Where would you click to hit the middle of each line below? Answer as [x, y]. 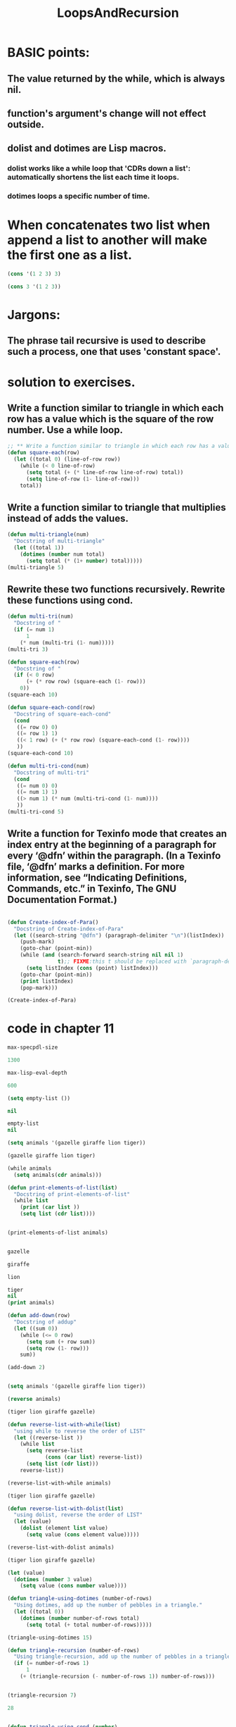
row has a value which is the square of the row [111, 419]
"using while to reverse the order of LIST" [80, 1431]
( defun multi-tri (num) [40, 617]
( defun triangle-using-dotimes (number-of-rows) [80, 1599]
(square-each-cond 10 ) [40, 754]
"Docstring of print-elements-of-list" [72, 1194]
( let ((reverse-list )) [48, 1438]
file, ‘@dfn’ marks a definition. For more [96, 867]
